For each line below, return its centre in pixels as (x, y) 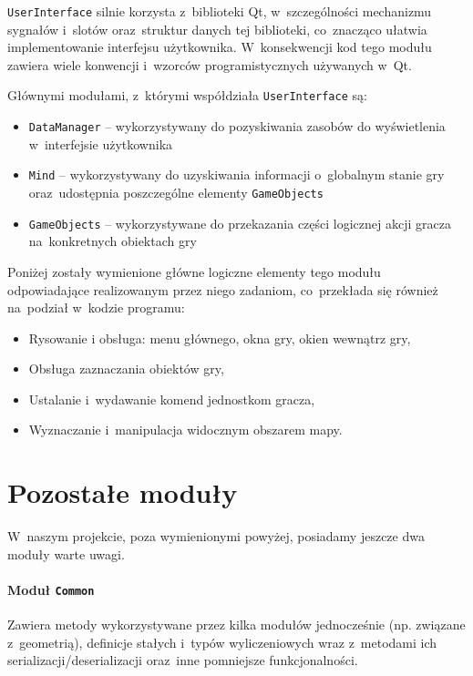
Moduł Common (51, 589)
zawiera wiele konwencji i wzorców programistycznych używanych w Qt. (210, 64)
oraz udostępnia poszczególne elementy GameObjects (176, 192)
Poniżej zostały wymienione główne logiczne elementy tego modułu (194, 271)
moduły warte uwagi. (66, 553)
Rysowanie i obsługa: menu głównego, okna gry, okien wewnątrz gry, (220, 338)
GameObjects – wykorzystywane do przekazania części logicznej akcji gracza (240, 223)
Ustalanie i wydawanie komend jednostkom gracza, (172, 399)
